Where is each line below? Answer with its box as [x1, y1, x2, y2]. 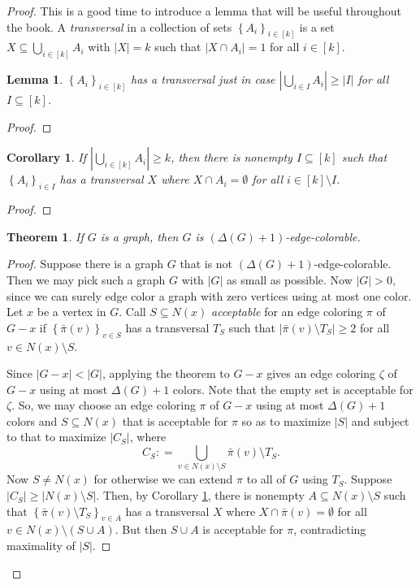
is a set [299, 18, 335, 35]
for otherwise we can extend [93, 470, 233, 487]
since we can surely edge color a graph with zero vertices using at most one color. [6, 287, 412, 304]
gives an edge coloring [266, 365, 376, 382]
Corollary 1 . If [6, 149, 86, 166]
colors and [6, 412, 58, 429]
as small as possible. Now [227, 271, 353, 288]
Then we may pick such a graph [6, 271, 166, 288]
